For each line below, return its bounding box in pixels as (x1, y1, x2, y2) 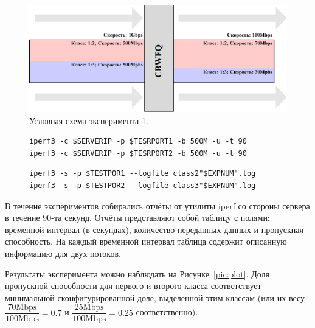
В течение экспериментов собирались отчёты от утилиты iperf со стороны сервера (5, 199, 310, 212)
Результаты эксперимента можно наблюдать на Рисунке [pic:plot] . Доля (5, 267, 269, 280)
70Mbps (7, 303, 37, 312)
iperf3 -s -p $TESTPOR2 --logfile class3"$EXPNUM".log (29, 181, 256, 190)
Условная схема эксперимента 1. (29, 114, 148, 127)
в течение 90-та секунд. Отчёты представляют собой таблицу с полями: (5, 211, 270, 224)
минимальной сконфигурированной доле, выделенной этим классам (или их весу (5, 291, 305, 304)
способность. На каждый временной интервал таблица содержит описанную (5, 235, 287, 248)
